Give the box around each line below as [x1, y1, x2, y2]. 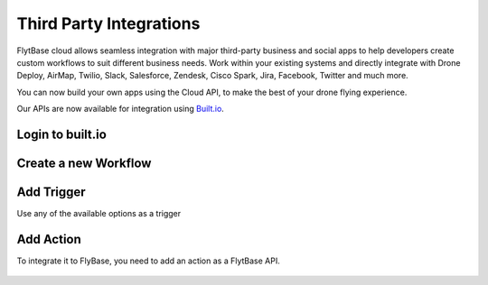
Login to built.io [16, 126, 108, 142]
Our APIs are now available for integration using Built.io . [16, 104, 225, 115]
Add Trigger [16, 184, 86, 199]
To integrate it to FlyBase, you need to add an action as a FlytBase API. [16, 255, 280, 266]
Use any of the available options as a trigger [16, 208, 182, 219]
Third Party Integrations [16, 14, 201, 33]
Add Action [16, 231, 81, 247]
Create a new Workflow [16, 155, 152, 170]
